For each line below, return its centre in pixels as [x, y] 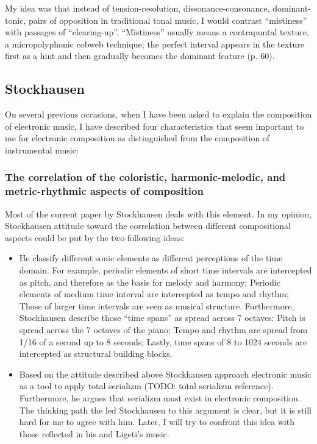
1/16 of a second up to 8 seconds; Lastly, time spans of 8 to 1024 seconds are [163, 341]
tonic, [16, 20]
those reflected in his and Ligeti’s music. [94, 433]
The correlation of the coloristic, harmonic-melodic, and [145, 177]
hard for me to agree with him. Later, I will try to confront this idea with [157, 422]
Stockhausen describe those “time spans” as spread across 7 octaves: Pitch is [162, 318]
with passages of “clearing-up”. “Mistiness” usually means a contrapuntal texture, [157, 32]
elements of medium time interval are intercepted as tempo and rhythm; [154, 294]
